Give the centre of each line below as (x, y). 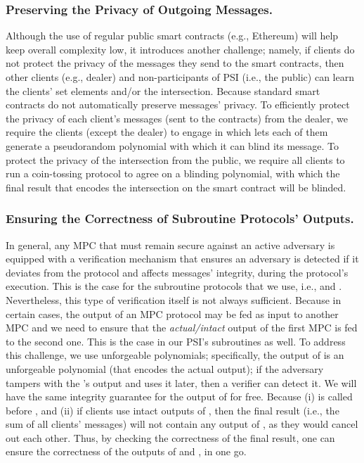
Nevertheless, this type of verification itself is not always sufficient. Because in (174, 299)
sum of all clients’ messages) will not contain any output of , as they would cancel (182, 424)
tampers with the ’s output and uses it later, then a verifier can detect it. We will (181, 382)
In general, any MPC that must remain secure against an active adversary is (170, 245)
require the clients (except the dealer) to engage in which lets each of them (167, 132)
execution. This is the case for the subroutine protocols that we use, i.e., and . (174, 286)
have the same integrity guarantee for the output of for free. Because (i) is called (179, 397)
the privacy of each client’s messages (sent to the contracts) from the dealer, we (177, 118)
